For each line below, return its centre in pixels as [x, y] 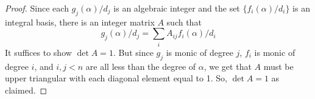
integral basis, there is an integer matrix [80, 22]
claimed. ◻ [26, 90]
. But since [133, 52]
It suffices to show [38, 52]
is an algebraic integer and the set [177, 8]
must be [278, 66]
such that [184, 22]
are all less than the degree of [141, 66]
